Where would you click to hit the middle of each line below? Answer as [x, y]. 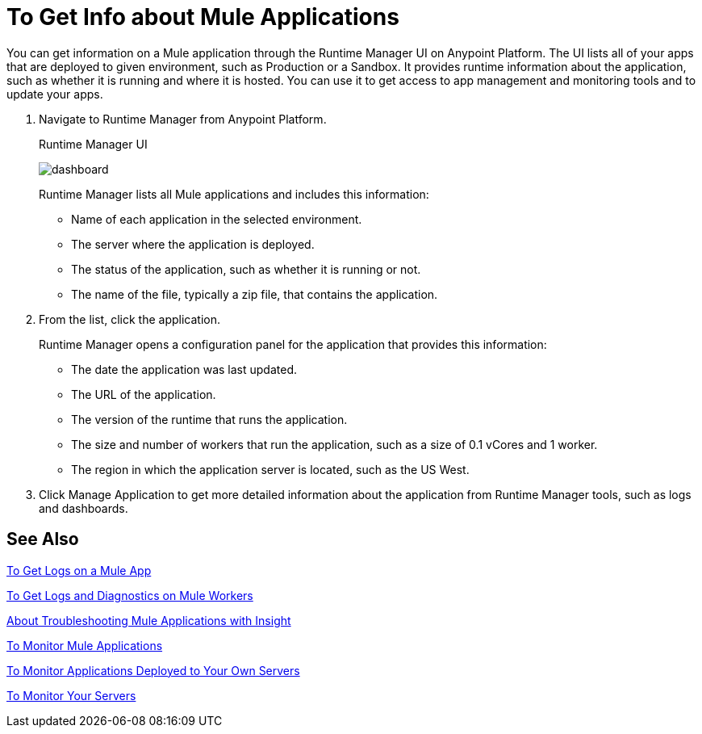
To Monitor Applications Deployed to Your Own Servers [153, 670]
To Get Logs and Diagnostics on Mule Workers [130, 595]
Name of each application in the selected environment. [217, 219]
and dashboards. [84, 508]
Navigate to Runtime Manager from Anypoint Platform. [183, 119]
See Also [43, 539]
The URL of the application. [144, 394]
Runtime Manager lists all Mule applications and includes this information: [234, 194]
